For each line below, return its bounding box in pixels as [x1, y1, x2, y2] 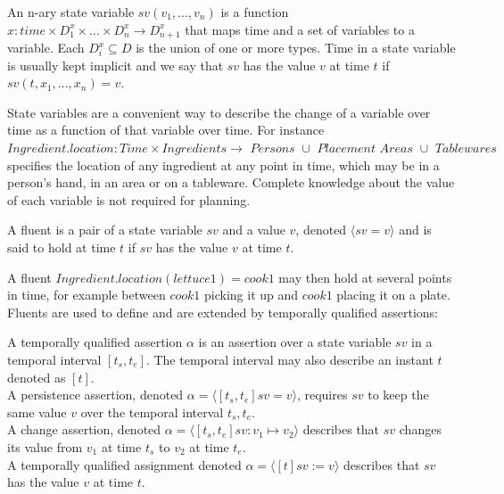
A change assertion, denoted [7, 420, 161, 439]
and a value [222, 220, 285, 239]
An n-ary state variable [7, 3, 135, 21]
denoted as [7, 367, 66, 386]
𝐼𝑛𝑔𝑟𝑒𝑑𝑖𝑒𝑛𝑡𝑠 [161, 143, 227, 156]
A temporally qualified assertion [7, 333, 183, 351]
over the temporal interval [80, 402, 224, 421]
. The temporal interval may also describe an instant [145, 350, 434, 368]
